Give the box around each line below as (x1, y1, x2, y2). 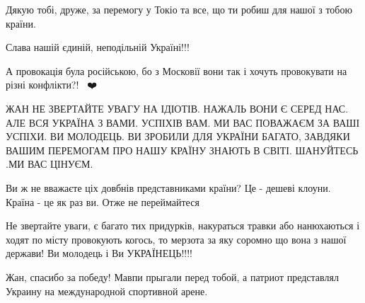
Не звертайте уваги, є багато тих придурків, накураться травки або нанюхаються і (6, 218, 360, 233)
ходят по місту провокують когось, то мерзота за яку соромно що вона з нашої (6, 231, 347, 246)
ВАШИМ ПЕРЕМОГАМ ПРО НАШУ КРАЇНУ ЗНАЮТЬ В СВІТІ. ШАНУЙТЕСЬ (6, 142, 359, 157)
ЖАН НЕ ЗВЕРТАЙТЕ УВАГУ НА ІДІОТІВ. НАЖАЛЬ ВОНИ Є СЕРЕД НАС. (6, 101, 349, 115)
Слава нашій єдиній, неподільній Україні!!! (6, 40, 190, 55)
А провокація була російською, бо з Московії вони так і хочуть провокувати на (6, 63, 347, 78)
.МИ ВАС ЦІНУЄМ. (6, 156, 93, 171)
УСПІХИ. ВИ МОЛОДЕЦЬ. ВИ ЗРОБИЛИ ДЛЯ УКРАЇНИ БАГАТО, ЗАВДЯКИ (6, 129, 350, 144)
